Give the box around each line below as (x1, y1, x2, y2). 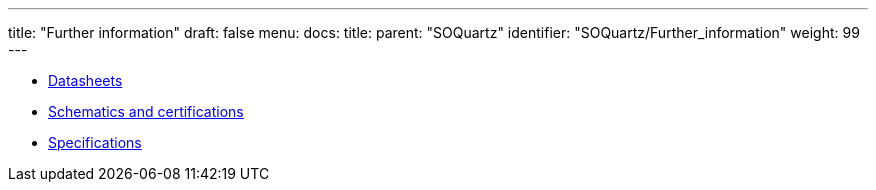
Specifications (48, 134, 142, 151)
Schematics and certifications (48, 103, 244, 120)
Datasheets (48, 72, 123, 89)
